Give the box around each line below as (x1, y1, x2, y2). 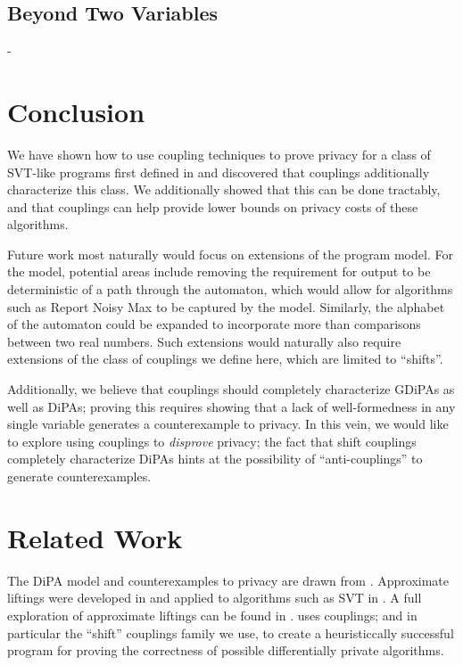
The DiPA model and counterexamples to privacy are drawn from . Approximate (7, 571, 449, 589)
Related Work (7, 519, 183, 555)
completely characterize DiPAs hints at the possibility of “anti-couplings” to (7, 449, 423, 468)
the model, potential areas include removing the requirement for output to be (7, 262, 431, 281)
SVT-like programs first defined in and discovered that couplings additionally (7, 162, 430, 181)
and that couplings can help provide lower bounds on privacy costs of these (7, 197, 418, 216)
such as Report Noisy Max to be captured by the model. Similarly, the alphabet (7, 297, 445, 316)
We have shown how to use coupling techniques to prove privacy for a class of (7, 144, 431, 163)
